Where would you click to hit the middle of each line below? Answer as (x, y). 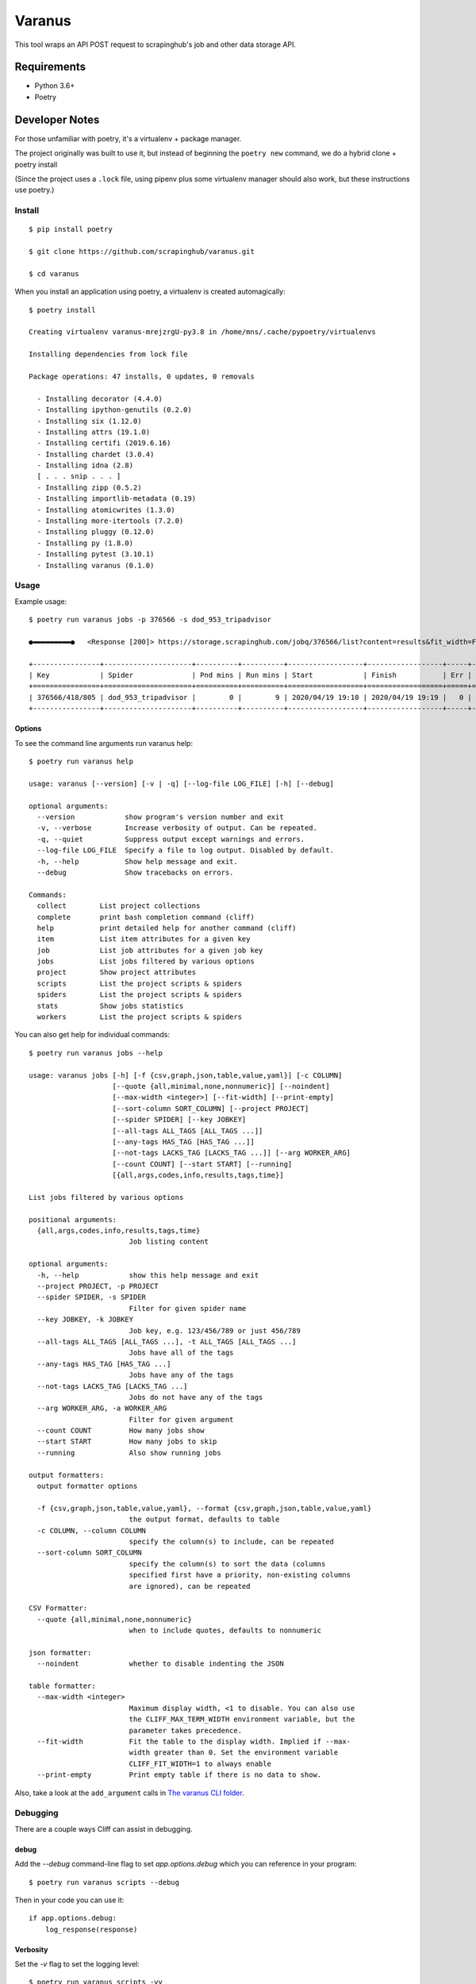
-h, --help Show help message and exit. (137, 861)
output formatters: (67, 1475)
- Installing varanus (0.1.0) (96, 565)
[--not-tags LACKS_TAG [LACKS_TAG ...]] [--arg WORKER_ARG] (232, 1153)
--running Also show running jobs (129, 1453)
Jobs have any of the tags (181, 1375)
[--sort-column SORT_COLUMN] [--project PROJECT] (211, 1108)
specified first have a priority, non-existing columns (240, 1575)
